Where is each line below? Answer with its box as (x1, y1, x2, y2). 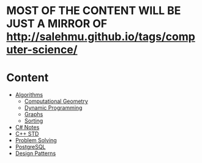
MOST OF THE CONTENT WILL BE (6, 4, 181, 18)
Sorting (24, 117, 43, 124)
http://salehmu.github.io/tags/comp (6, 30, 196, 44)
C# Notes (15, 124, 40, 131)
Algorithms (15, 91, 43, 99)
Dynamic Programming (24, 104, 83, 112)
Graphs (24, 111, 43, 118)
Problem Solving (15, 137, 57, 144)
